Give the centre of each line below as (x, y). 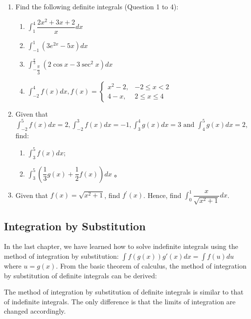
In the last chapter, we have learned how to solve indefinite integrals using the (121, 246)
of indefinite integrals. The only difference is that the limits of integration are (120, 301)
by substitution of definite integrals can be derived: (80, 275)
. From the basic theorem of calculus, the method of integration (151, 265)
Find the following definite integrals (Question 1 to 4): (97, 6)
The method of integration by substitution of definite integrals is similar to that (124, 292)
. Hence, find (162, 195)
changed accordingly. (35, 311)
